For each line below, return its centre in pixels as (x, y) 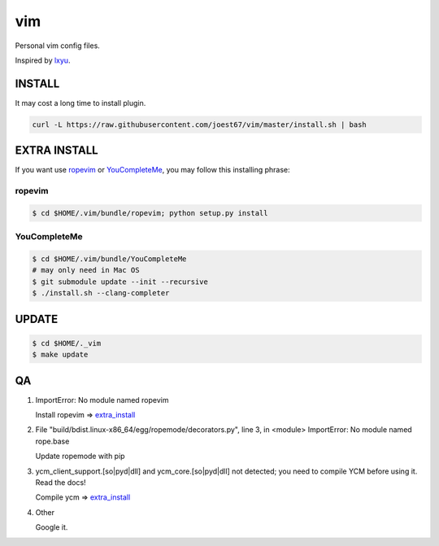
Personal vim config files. (58, 46)
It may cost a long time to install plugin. (80, 103)
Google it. (52, 527)
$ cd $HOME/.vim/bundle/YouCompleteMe (109, 259)
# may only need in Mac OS (86, 270)
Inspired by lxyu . (43, 60)
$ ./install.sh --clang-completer (101, 293)
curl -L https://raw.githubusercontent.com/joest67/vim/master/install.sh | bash (200, 124)
